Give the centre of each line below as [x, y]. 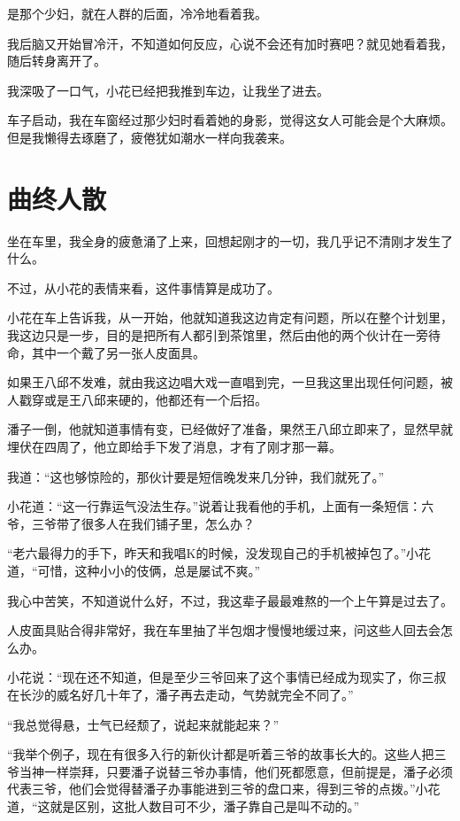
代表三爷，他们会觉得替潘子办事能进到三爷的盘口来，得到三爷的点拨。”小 [218, 789]
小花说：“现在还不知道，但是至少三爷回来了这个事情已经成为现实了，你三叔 [227, 677]
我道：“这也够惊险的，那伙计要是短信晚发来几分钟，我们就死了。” [196, 476]
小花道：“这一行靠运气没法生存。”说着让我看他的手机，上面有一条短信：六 [221, 506]
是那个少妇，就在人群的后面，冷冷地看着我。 [137, 13]
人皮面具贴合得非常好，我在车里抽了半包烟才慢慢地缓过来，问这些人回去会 [224, 630]
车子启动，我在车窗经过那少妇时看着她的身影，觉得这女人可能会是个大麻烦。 [230, 120]
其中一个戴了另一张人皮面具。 [118, 352]
